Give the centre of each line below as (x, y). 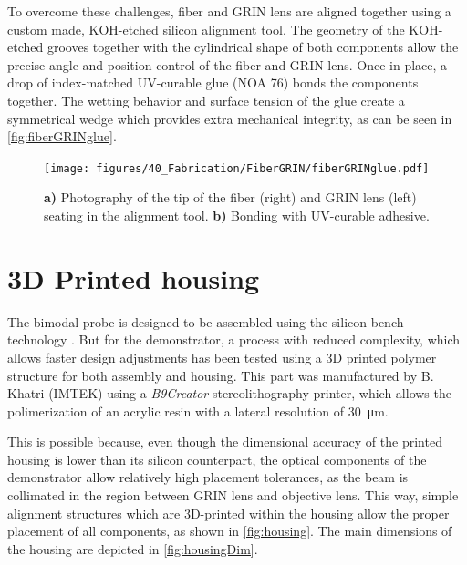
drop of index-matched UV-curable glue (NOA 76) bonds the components (213, 82)
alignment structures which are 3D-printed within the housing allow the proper (228, 513)
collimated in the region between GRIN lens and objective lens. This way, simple (233, 495)
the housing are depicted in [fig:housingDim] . (133, 548)
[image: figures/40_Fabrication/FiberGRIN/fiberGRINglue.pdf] (237, 168)
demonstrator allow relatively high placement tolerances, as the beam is (208, 477)
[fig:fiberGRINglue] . (62, 136)
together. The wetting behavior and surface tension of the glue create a (206, 100)
